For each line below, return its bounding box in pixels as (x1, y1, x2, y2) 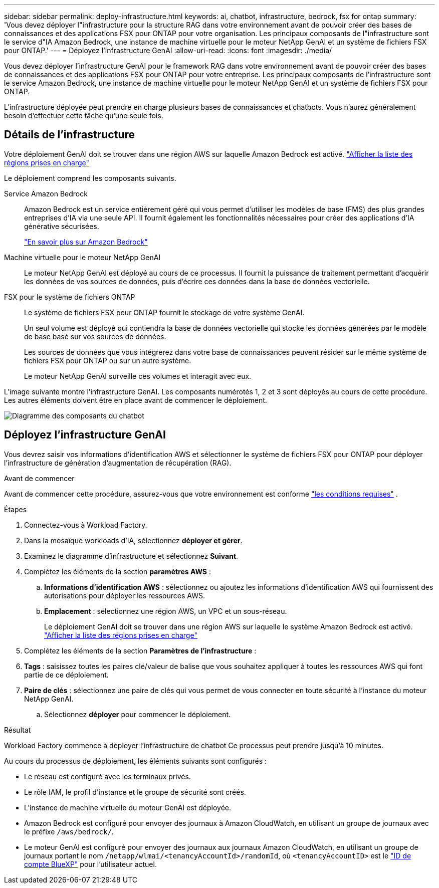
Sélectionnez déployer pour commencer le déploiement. (44, 710, 231, 719)
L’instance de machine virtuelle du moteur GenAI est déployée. (24, 803, 232, 812)
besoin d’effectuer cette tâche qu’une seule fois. (4, 111, 163, 120)
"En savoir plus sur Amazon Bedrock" (24, 237, 148, 246)
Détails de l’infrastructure (4, 128, 135, 141)
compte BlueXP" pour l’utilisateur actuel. (24, 859, 157, 868)
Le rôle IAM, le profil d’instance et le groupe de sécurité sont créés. (24, 787, 246, 796)
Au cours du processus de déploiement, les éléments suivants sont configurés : (4, 756, 267, 765)
